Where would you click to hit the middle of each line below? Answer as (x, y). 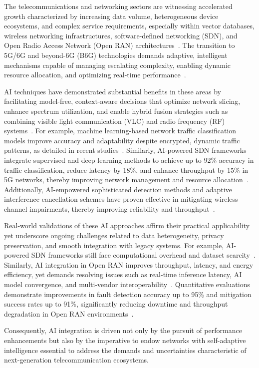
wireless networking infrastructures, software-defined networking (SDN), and (121, 35)
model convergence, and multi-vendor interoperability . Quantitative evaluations (127, 284)
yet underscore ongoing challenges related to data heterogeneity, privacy (114, 235)
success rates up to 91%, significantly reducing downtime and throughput (116, 304)
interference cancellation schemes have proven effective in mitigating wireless (121, 199)
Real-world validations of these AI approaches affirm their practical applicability (127, 225)
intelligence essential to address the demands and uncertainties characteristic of (125, 350)
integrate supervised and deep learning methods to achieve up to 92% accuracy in (129, 160)
